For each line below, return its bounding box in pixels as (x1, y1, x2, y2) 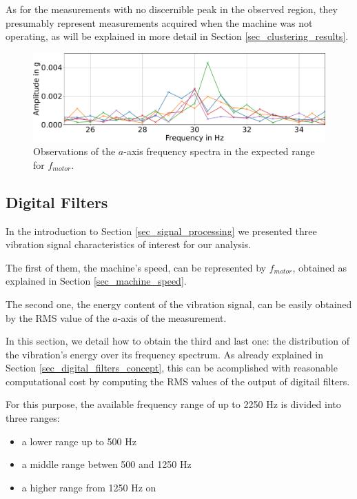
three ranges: (6, 411, 60, 425)
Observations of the (33, 144, 116, 159)
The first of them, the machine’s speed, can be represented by (6, 260, 266, 274)
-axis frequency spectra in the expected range (123, 144, 315, 159)
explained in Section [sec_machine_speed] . (6, 274, 187, 288)
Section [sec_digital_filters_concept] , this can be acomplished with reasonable (6, 360, 338, 375)
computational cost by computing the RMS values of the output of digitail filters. (6, 374, 350, 388)
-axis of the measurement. (117, 310, 227, 325)
